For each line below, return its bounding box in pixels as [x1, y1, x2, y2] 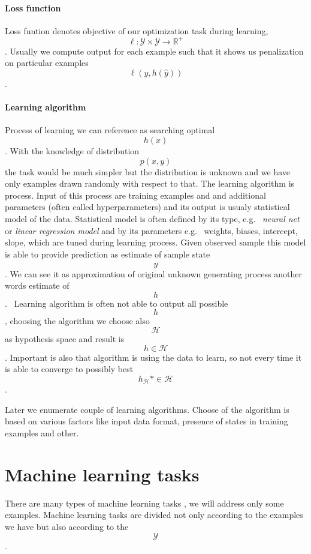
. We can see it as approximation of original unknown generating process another [5, 267, 302, 280]
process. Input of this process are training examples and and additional [5, 188, 266, 201]
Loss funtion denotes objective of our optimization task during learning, [5, 24, 268, 37]
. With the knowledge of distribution [5, 145, 140, 157]
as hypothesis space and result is [5, 333, 125, 345]
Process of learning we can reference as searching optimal [5, 124, 215, 136]
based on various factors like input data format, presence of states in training [5, 415, 288, 427]
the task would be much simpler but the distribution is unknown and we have [5, 165, 291, 178]
